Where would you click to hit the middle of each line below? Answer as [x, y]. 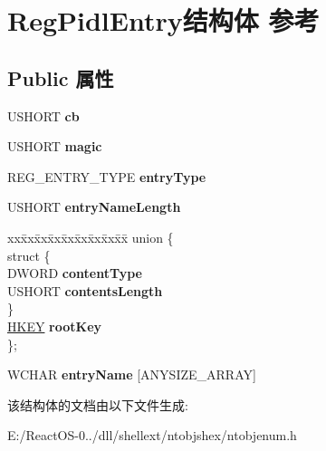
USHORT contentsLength [85, 290]
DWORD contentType [75, 273]
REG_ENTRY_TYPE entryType [107, 176]
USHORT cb [43, 115]
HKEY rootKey [55, 326]
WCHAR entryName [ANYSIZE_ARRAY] [132, 374]
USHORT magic [55, 146]
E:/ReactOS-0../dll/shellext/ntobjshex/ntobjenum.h [152, 435]
